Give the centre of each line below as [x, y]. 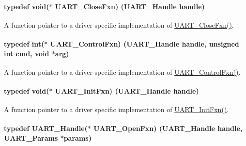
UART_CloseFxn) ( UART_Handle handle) [130, 6]
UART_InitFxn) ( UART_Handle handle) [127, 90]
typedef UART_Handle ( [46, 128]
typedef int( [24, 43]
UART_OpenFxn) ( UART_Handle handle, [168, 128]
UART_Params [31, 138]
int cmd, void [27, 53]
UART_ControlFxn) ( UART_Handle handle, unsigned [145, 43]
